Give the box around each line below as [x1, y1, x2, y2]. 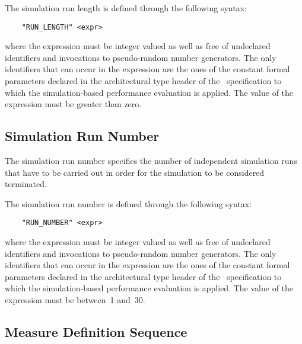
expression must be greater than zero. [5, 98, 142, 110]
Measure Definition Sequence [5, 323, 187, 340]
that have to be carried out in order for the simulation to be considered [5, 166, 265, 178]
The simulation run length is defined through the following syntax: [5, 2, 247, 14]
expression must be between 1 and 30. [5, 294, 145, 306]
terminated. [5, 178, 47, 190]
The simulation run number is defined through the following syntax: [5, 197, 252, 210]
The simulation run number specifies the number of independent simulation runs [5, 155, 297, 167]
